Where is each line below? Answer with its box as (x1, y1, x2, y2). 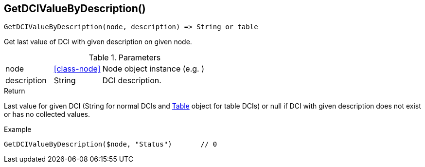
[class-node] (53, 64, 101, 74)
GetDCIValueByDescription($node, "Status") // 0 (4, 140, 217, 148)
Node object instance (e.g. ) (102, 64, 205, 74)
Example (4, 125, 32, 134)
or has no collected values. (4, 110, 90, 119)
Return (4, 87, 25, 95)
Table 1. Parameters (89, 53, 161, 63)
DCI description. (102, 75, 161, 86)
